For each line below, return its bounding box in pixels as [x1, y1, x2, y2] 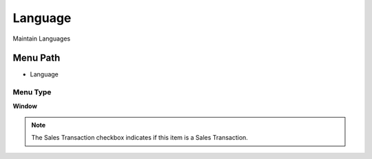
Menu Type [12, 87, 52, 97]
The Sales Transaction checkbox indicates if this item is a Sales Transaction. [31, 134, 248, 142]
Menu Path [12, 52, 61, 64]
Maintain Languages [12, 34, 71, 43]
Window [12, 102, 38, 110]
